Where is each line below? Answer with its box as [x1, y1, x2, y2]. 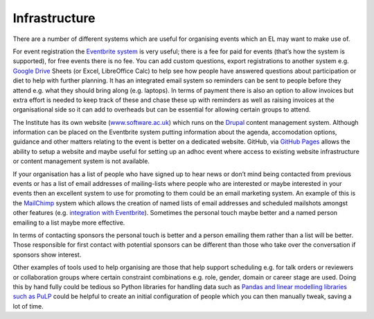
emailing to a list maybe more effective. [12, 218, 125, 227]
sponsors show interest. [12, 250, 82, 259]
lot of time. [12, 302, 44, 310]
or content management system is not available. [12, 157, 150, 166]
